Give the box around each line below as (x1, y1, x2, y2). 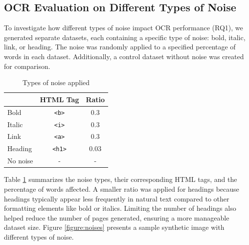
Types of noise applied (23, 77, 90, 88)
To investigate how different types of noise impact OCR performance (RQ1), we (4, 22, 243, 33)
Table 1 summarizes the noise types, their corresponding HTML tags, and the (4, 174, 237, 184)
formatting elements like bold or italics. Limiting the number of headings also (4, 203, 236, 213)
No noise (7, 156, 33, 166)
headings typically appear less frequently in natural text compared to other (4, 193, 229, 203)
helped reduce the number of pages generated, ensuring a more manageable (4, 212, 229, 223)
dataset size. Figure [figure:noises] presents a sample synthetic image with (4, 222, 225, 232)
